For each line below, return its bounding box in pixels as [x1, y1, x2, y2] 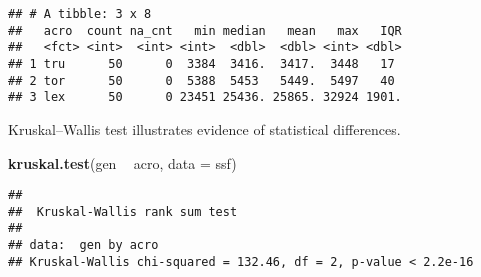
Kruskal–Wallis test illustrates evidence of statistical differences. [8, 118, 401, 139]
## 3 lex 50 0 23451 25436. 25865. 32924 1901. [8, 90, 402, 105]
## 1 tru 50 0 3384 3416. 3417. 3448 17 [8, 56, 395, 71]
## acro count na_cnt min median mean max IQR [8, 23, 402, 38]
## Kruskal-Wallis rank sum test [8, 204, 238, 219]
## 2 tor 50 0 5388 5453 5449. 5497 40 [8, 73, 395, 88]
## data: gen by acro [8, 238, 159, 253]
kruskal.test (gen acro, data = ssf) [8, 152, 237, 173]
